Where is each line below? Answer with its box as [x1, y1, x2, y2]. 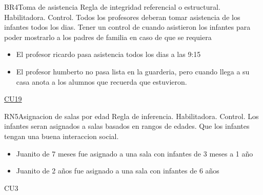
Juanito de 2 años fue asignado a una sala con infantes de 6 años [16, 165, 219, 176]
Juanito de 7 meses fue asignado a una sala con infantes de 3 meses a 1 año [16, 148, 253, 159]
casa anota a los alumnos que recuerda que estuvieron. [16, 76, 187, 87]
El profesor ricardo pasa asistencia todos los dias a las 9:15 [16, 49, 201, 60]
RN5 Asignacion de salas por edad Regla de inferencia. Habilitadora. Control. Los [4, 110, 259, 121]
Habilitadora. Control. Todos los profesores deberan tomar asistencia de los [4, 11, 240, 22]
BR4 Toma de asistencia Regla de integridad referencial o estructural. [4, 2, 220, 12]
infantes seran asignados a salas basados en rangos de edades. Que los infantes [4, 121, 250, 131]
